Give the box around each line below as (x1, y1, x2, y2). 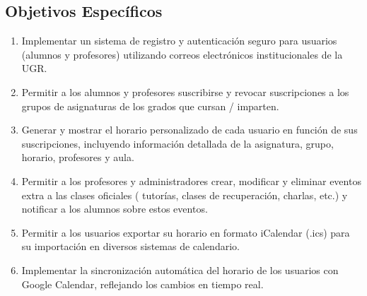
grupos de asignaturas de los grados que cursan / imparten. (21, 98, 279, 113)
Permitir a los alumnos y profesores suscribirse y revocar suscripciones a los (21, 84, 349, 99)
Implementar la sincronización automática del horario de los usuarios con (21, 262, 339, 277)
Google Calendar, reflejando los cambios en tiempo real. (21, 276, 264, 291)
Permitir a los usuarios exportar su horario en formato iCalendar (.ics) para (21, 225, 350, 239)
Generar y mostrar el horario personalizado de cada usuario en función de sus (21, 122, 358, 137)
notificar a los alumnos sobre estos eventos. (21, 201, 208, 216)
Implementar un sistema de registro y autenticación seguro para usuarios (21, 33, 337, 48)
